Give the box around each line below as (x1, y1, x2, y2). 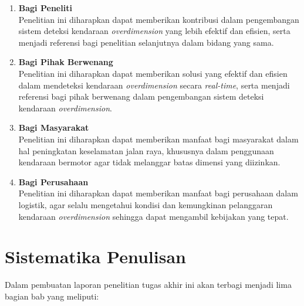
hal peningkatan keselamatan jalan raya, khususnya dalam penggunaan (18, 144, 274, 157)
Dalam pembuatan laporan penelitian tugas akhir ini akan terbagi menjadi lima (5, 278, 292, 291)
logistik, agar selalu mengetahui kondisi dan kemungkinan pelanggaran (18, 198, 273, 210)
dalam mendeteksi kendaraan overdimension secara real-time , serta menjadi (18, 79, 290, 91)
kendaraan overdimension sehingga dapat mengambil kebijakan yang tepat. (18, 210, 289, 222)
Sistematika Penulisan (5, 244, 186, 268)
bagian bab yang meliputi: (5, 290, 99, 302)
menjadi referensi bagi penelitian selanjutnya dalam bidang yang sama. (18, 36, 274, 48)
